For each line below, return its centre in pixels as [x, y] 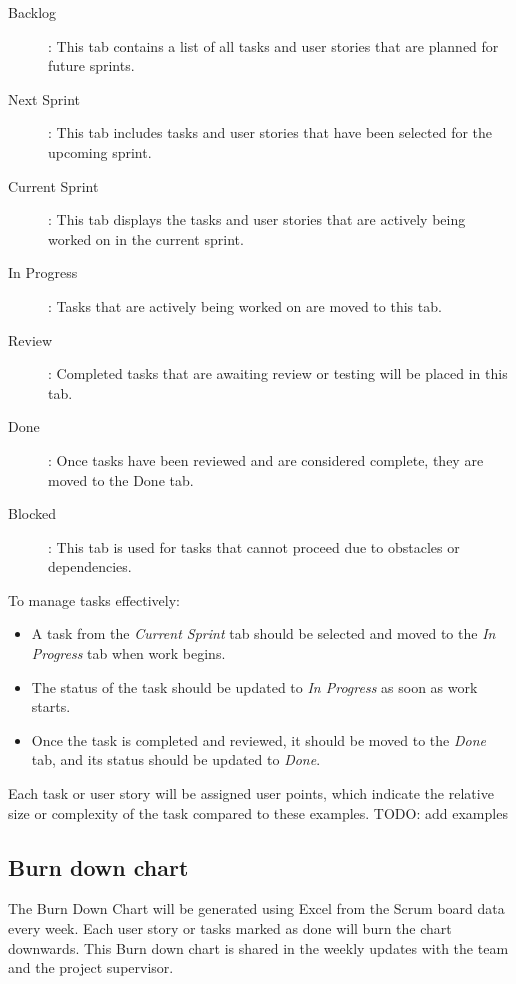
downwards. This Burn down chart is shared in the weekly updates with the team [258, 947]
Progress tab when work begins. [128, 653]
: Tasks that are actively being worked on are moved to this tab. [245, 305]
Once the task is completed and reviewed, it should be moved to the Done [259, 739]
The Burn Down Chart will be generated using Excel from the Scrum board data [256, 908]
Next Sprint [44, 98]
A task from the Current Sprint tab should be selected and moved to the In [263, 633]
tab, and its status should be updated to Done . [176, 759]
